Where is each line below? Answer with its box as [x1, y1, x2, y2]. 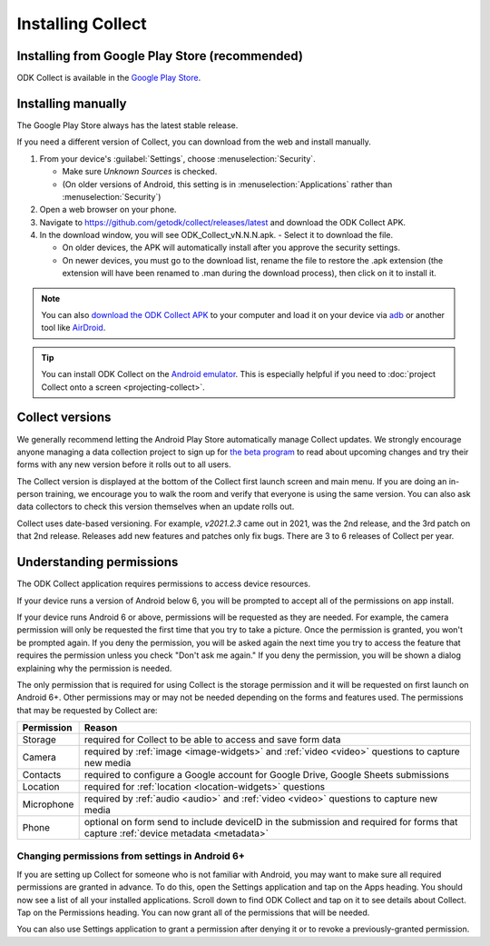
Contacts [22, 769, 62, 782]
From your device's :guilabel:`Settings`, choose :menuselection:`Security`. [39, 153, 317, 164]
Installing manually [16, 95, 127, 111]
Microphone [22, 798, 74, 811]
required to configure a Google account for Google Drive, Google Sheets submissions [83, 769, 449, 782]
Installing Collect [16, 14, 147, 34]
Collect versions [16, 410, 112, 425]
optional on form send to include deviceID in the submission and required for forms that [83, 816, 458, 829]
